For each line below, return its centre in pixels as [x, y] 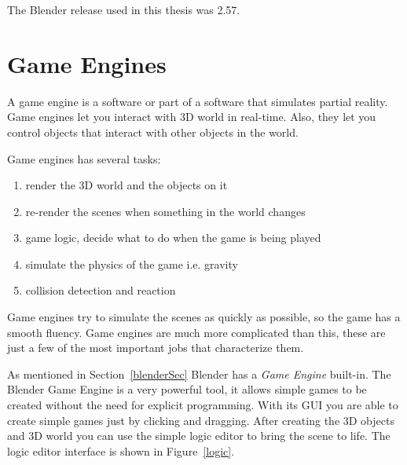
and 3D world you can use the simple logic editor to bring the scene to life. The [199, 436]
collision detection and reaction [101, 290]
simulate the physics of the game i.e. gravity [132, 264]
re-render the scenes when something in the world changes [165, 211]
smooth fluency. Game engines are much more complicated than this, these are [196, 332]
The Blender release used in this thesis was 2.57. [124, 9]
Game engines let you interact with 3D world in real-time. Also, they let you [192, 117]
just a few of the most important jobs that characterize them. [156, 348]
